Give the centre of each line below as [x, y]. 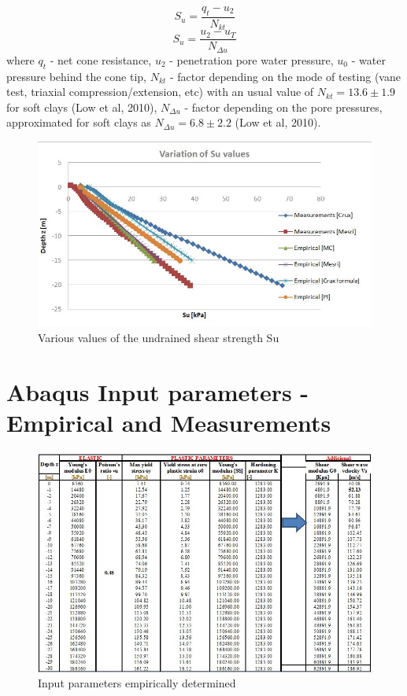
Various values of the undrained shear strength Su [159, 337]
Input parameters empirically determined [137, 683]
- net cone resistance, [101, 59]
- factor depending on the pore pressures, [283, 107]
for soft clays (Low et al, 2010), [82, 107]
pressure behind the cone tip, [76, 76]
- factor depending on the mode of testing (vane [285, 76]
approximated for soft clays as [79, 122]
